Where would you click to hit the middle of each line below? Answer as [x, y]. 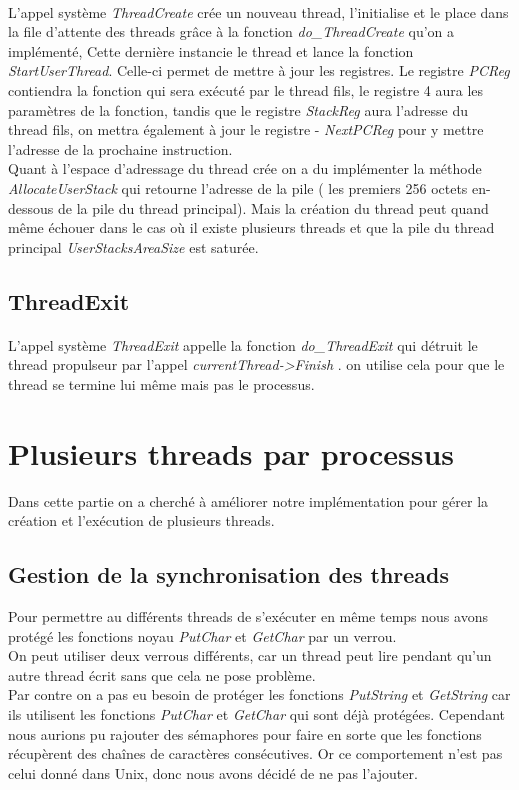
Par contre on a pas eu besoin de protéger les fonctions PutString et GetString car [259, 694]
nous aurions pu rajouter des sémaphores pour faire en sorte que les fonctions [245, 733]
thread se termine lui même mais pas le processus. [161, 383]
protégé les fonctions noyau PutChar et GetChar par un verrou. [202, 635]
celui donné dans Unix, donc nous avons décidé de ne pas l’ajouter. [213, 772]
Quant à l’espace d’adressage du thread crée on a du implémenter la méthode [245, 168]
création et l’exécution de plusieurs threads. [141, 520]
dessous [31, 207]
